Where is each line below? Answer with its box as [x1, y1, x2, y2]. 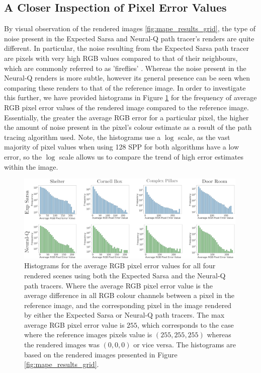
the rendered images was [24, 339, 100, 350]
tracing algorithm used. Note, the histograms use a [4, 131, 161, 142]
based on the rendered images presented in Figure [24, 349, 178, 359]
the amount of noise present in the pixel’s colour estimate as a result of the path [4, 122, 252, 132]
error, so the [4, 151, 42, 162]
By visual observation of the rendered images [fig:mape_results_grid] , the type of [4, 23, 256, 34]
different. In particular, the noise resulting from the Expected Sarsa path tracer [4, 43, 249, 53]
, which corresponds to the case [137, 319, 234, 330]
